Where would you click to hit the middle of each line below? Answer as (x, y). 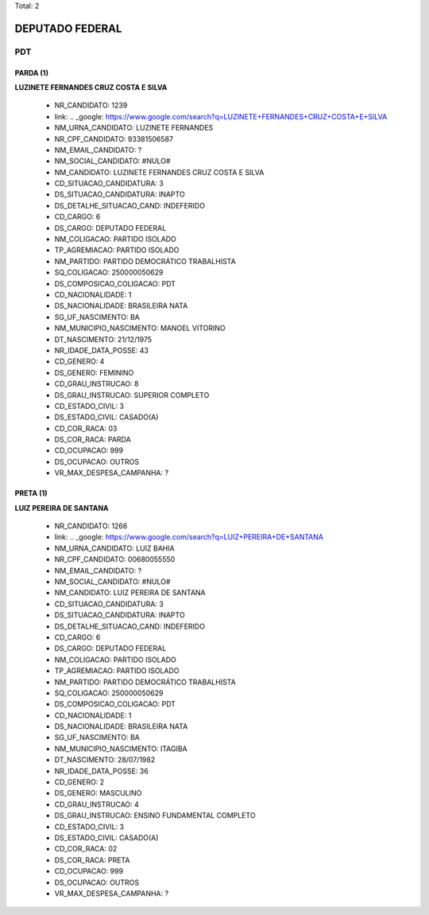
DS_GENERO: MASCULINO (98, 793)
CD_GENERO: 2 (79, 782)
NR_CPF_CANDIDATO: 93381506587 (114, 138)
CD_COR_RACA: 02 (86, 849)
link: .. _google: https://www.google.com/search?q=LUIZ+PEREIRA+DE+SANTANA (189, 537)
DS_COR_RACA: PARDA (93, 440)
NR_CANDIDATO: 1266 (91, 526)
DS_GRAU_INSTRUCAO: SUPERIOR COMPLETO (132, 395)
